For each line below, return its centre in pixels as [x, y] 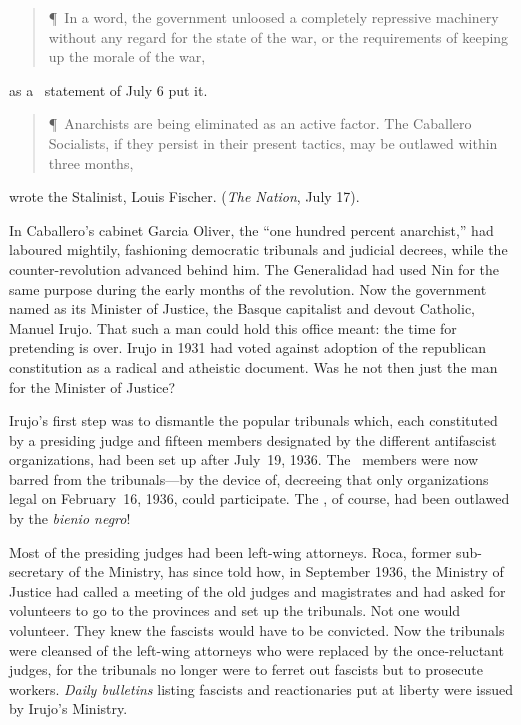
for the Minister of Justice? [92, 386]
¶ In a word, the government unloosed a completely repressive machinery [273, 17]
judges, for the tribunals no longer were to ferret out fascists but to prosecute [246, 669]
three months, [91, 162]
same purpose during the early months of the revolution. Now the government [248, 288]
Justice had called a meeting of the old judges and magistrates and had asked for [257, 590]
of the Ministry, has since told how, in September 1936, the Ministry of [286, 571]
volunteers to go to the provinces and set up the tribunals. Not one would [235, 610]
